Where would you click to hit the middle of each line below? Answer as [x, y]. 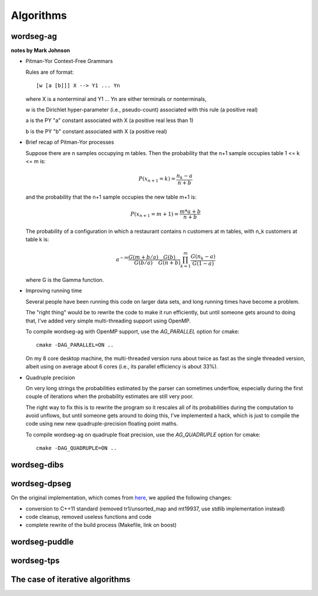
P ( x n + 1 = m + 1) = [155, 215]
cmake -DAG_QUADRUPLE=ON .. [77, 448]
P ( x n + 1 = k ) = [157, 180]
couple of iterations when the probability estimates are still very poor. [110, 396]
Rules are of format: [50, 72]
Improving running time [54, 291]
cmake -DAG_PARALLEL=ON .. [75, 345]
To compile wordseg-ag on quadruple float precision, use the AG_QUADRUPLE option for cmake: [143, 434]
